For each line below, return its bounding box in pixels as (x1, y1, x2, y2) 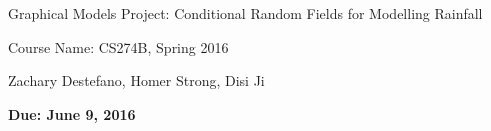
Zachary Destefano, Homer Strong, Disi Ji (8, 70, 265, 91)
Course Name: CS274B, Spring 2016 (8, 36, 229, 57)
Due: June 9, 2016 (8, 103, 136, 124)
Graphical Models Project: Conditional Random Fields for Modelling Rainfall (8, 3, 483, 23)
